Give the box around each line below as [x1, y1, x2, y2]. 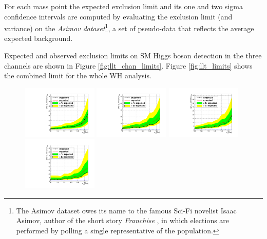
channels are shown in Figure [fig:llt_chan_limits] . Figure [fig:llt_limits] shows [4, 60, 253, 71]
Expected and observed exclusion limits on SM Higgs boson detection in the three [4, 50, 262, 61]
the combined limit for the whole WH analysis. [4, 70, 151, 81]
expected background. [4, 33, 73, 44]
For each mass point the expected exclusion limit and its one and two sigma [4, 1, 243, 11]
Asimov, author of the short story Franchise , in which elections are [16, 215, 230, 226]
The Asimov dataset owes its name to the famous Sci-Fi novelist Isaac [16, 205, 237, 215]
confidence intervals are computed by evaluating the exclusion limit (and [4, 11, 233, 21]
